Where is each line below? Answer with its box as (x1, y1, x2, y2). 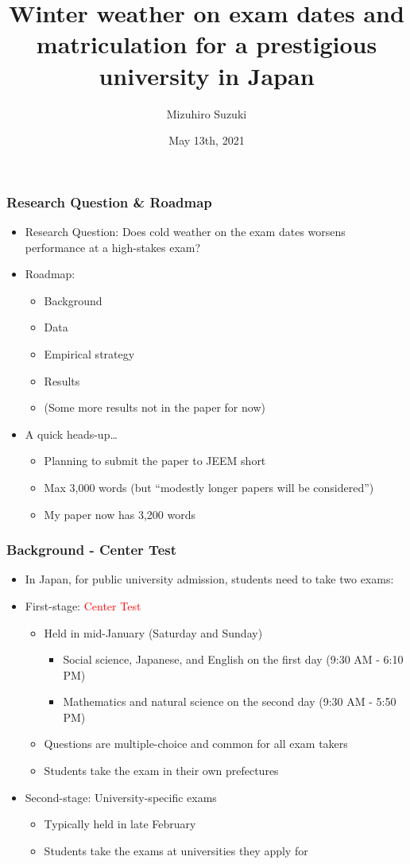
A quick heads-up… (25, 425, 118, 442)
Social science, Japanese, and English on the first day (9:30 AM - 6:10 (63, 651, 404, 668)
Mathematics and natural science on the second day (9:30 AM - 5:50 (63, 693, 396, 710)
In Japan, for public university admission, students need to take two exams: (25, 571, 394, 587)
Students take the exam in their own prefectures (44, 762, 279, 779)
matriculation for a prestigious (36, 28, 377, 60)
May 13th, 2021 (168, 132, 245, 149)
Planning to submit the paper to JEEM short (44, 452, 266, 469)
